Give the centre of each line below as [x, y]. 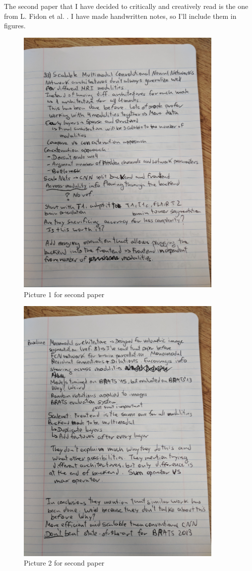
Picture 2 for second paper [64, 563]
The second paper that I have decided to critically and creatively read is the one [126, 6]
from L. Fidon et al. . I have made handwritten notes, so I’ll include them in [120, 16]
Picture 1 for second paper [64, 294]
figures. [15, 26]
